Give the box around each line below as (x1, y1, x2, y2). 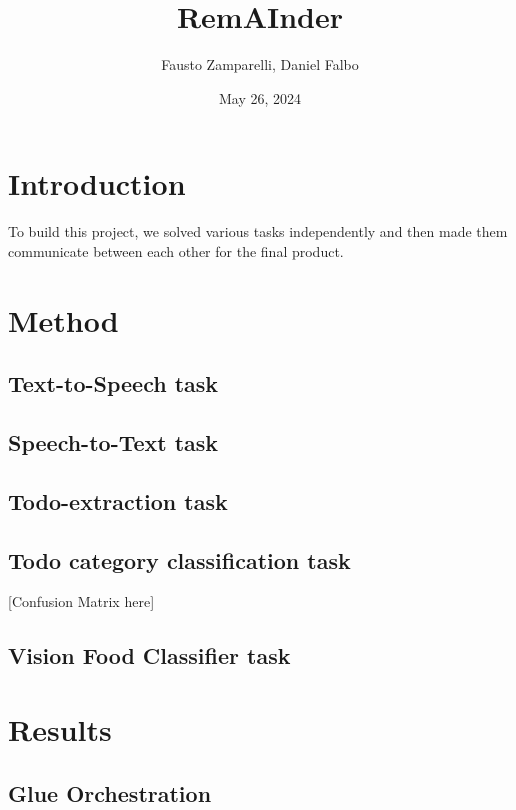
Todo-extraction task (8, 485, 228, 516)
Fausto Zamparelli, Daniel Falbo (161, 54, 359, 75)
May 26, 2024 (218, 87, 302, 108)
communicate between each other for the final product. (8, 240, 344, 261)
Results (8, 708, 112, 749)
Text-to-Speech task (8, 368, 219, 399)
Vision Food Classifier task (8, 640, 291, 671)
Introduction (8, 163, 186, 204)
